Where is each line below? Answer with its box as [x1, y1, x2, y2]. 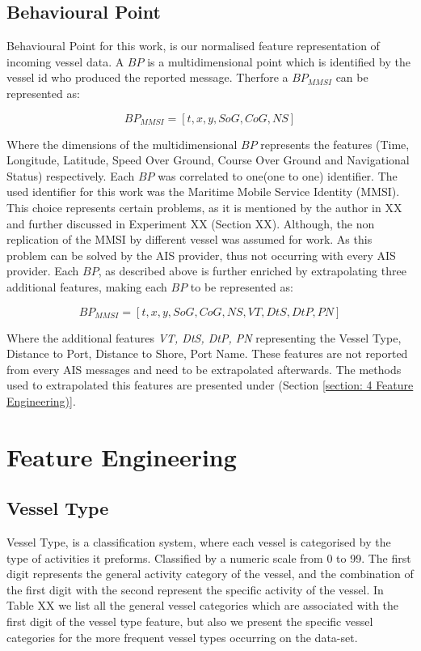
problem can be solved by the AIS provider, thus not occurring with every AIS [6, 246, 396, 263]
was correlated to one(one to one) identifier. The [158, 167, 398, 184]
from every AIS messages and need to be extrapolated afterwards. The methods [6, 360, 402, 377]
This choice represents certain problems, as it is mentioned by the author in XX [6, 198, 402, 215]
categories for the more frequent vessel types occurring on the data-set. [6, 628, 358, 645]
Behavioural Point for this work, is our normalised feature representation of [6, 37, 380, 54]
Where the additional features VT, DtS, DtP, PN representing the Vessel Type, [6, 329, 402, 346]
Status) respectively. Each [6, 167, 135, 184]
